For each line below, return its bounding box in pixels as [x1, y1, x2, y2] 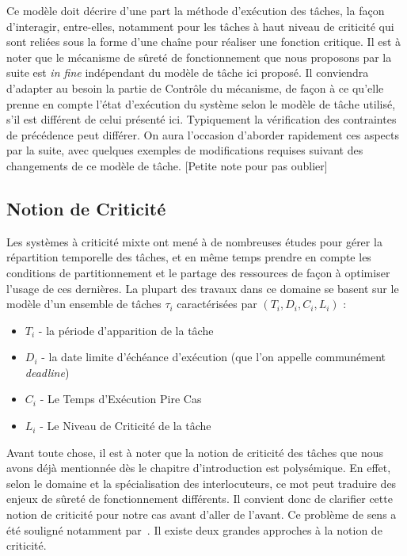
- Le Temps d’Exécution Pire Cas [40, 390, 202, 407]
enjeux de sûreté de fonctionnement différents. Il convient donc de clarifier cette [6, 490, 393, 507]
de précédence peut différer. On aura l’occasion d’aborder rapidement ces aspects [6, 126, 400, 143]
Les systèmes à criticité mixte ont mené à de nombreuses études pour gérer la [6, 233, 382, 249]
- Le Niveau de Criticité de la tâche [40, 417, 211, 434]
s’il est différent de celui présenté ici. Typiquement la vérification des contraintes [6, 111, 397, 128]
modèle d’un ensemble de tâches [6, 295, 162, 312]
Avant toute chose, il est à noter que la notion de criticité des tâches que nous [6, 444, 384, 460]
